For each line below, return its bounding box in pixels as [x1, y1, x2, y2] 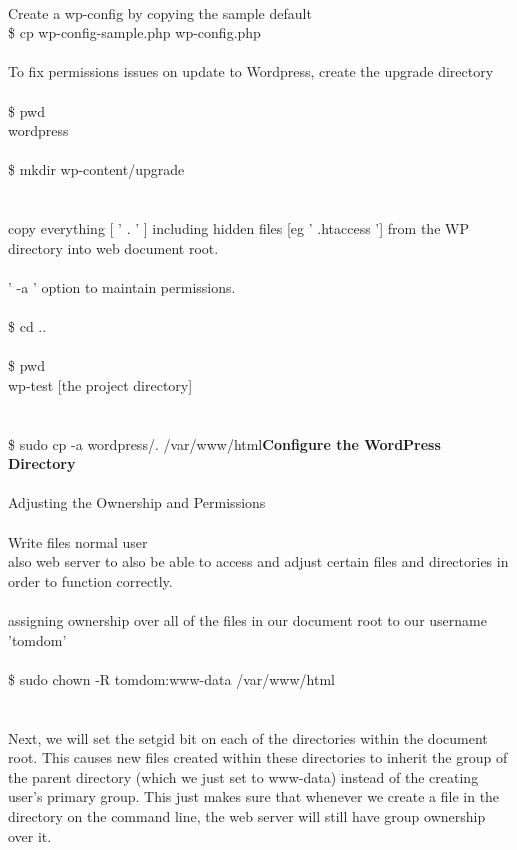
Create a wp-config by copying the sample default [8, 2, 312, 23]
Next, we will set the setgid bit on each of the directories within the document [8, 727, 488, 748]
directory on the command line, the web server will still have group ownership [8, 805, 486, 826]
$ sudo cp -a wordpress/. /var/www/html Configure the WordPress [8, 433, 441, 454]
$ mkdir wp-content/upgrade [8, 159, 185, 180]
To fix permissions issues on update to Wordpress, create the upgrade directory [8, 61, 494, 82]
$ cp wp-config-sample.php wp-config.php [8, 22, 261, 43]
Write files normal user [8, 531, 148, 552]
